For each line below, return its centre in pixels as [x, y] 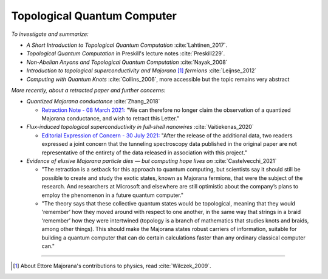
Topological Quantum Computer [94, 16]
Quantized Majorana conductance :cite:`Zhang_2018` [93, 102]
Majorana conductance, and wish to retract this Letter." [110, 119]
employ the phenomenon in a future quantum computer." [113, 195]
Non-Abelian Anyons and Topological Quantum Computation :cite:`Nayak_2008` [127, 62]
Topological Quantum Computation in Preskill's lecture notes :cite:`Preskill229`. [126, 53]
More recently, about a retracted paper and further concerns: [88, 90]
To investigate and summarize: [50, 34]
